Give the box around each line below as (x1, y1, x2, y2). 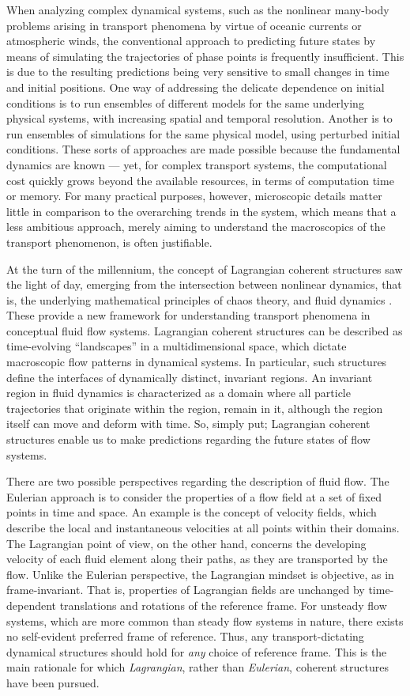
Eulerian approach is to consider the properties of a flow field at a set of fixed (6, 488, 382, 505)
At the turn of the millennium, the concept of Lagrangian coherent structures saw (6, 260, 403, 277)
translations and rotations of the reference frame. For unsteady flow (59, 596, 387, 613)
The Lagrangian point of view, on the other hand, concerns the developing (6, 535, 367, 551)
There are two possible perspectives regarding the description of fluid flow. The (6, 473, 389, 490)
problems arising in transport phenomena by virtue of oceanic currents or (6, 17, 362, 33)
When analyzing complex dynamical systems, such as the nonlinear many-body (6, 2, 389, 17)
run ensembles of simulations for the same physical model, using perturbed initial (6, 125, 401, 142)
